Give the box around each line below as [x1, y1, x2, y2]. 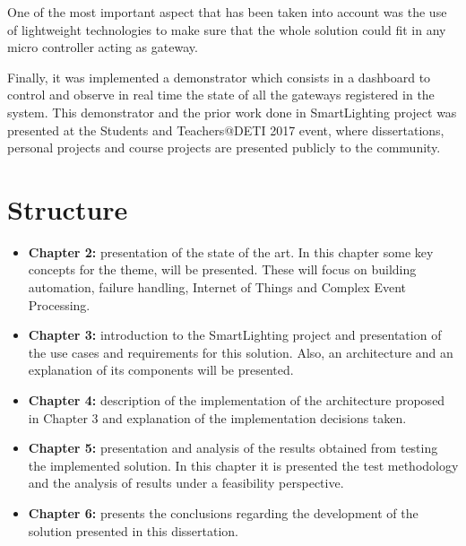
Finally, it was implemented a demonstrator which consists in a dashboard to [7, 67, 431, 86]
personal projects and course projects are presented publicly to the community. [7, 138, 441, 157]
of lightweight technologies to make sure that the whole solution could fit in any [7, 20, 446, 39]
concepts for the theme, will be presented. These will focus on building [28, 260, 417, 279]
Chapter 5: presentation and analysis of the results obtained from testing [28, 438, 438, 457]
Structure [7, 190, 128, 227]
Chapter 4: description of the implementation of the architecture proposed [28, 391, 445, 410]
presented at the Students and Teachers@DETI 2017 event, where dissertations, [7, 120, 444, 139]
